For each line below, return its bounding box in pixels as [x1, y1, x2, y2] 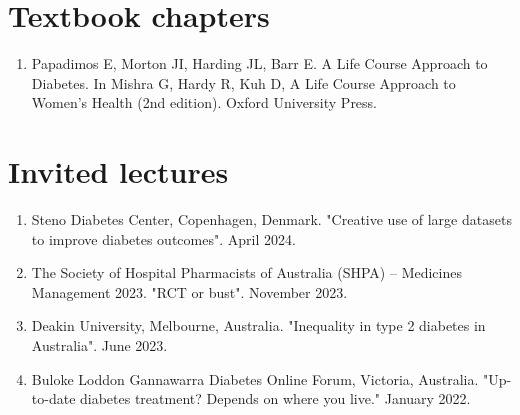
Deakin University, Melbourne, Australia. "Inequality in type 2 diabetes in [31, 315, 486, 336]
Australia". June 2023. [31, 335, 168, 355]
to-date [31, 388, 76, 409]
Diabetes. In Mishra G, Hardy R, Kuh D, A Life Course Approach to [31, 72, 456, 93]
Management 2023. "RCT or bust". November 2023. [31, 281, 348, 302]
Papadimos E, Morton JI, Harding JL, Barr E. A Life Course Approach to [31, 53, 488, 74]
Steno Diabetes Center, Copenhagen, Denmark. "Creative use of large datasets [31, 209, 512, 230]
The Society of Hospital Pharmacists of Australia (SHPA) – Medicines [31, 262, 462, 283]
